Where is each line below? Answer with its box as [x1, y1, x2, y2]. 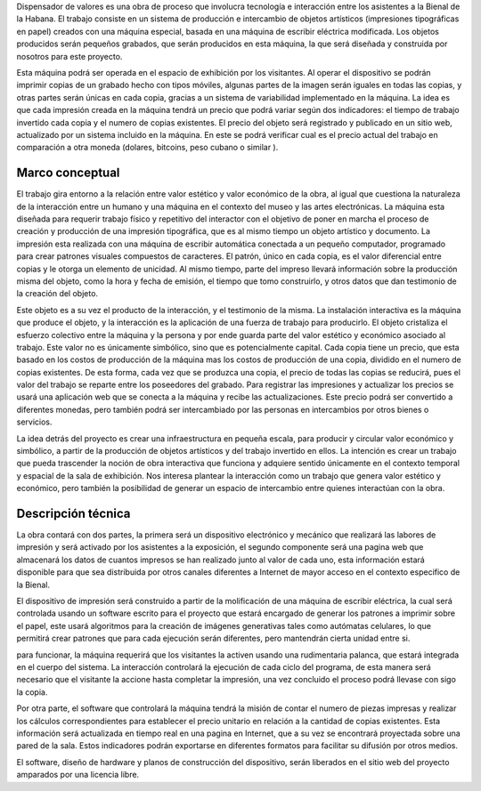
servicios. [16, 416, 53, 427]
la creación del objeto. [16, 288, 98, 299]
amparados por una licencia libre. [16, 770, 140, 780]
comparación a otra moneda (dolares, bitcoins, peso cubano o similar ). [16, 142, 279, 153]
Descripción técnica [16, 506, 131, 521]
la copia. [16, 686, 48, 698]
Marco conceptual [16, 165, 120, 181]
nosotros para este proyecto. [16, 51, 123, 61]
